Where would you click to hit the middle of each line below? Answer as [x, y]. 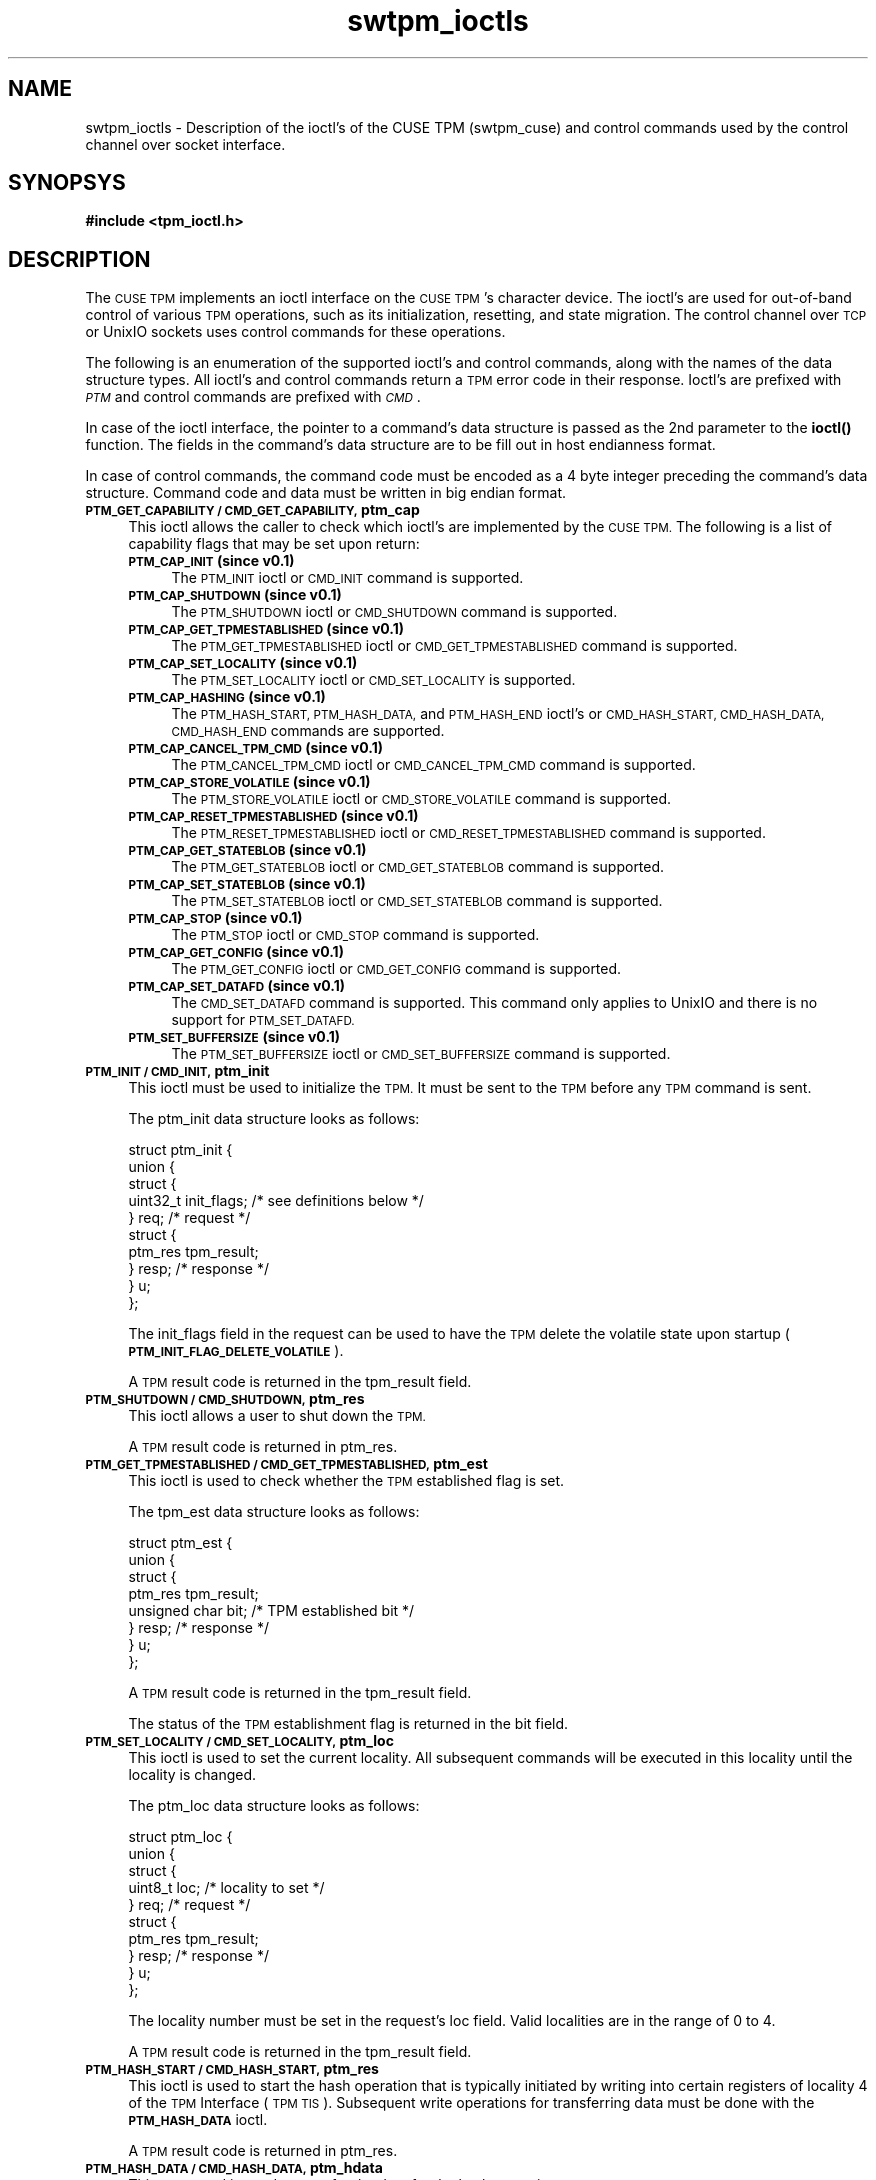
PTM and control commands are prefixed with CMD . [253, 397]
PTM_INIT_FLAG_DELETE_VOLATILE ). [236, 1351]
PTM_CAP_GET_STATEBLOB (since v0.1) [247, 850]
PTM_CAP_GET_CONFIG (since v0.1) [236, 952]
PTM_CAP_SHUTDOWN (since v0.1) [235, 595]
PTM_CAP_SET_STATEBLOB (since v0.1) [247, 884]
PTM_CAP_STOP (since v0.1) [215, 918]
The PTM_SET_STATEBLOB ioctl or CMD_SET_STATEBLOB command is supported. [417, 901]
